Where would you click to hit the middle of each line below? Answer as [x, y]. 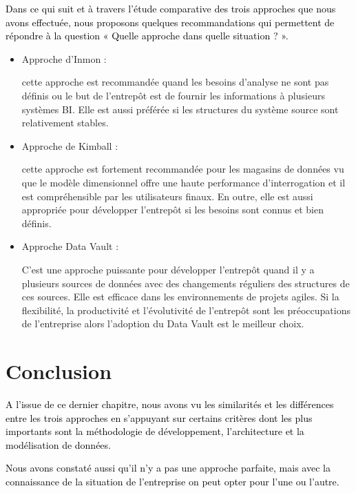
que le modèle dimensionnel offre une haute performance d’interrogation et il [184, 182]
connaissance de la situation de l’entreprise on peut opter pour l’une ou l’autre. [172, 481]
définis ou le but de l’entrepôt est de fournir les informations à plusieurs [173, 95]
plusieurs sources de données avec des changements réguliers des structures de [186, 283]
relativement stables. [65, 123]
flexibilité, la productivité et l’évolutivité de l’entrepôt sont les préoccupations [186, 310]
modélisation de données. [58, 444]
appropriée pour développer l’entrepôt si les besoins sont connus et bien [172, 210]
